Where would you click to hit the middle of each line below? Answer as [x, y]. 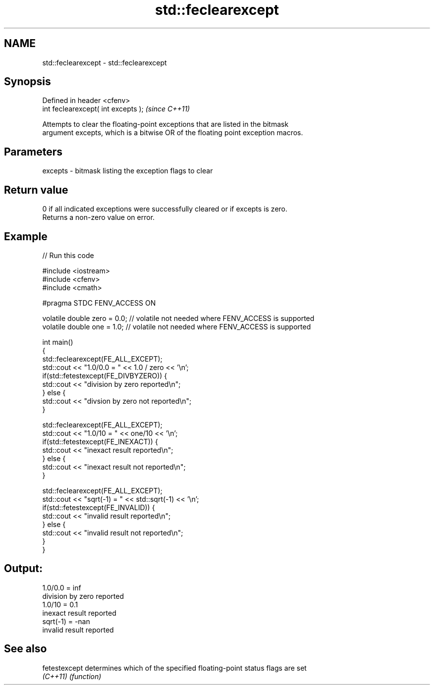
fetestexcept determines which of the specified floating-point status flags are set [174, 668]
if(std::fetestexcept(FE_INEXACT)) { [100, 441]
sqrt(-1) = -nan [66, 621]
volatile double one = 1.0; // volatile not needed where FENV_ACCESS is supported [177, 326]
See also [26, 649]
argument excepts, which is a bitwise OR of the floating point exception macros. [173, 133]
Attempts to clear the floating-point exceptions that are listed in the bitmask [165, 124]
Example [26, 236]
